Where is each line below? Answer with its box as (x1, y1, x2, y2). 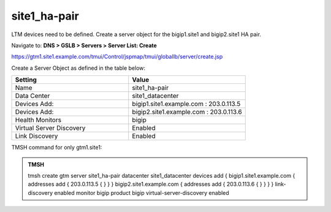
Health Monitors (15, 116, 61, 124)
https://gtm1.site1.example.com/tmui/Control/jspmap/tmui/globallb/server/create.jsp (11, 53, 223, 61)
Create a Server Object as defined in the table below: (11, 64, 146, 72)
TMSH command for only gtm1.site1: (11, 144, 102, 151)
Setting (15, 75, 37, 84)
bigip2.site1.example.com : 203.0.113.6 (132, 108, 242, 116)
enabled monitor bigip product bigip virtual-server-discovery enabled (54, 189, 229, 196)
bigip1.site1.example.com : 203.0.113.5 (132, 100, 241, 108)
